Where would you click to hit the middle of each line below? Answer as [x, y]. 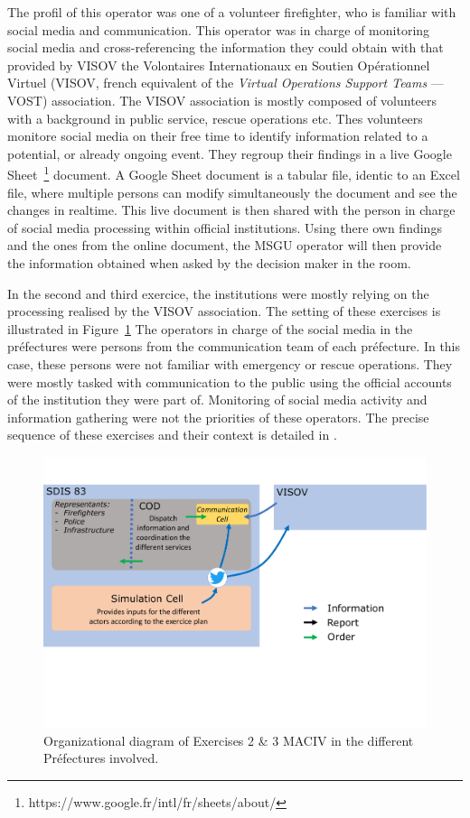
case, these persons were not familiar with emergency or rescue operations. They [230, 363]
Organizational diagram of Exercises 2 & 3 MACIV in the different [229, 740]
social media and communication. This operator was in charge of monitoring [219, 29]
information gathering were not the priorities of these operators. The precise [218, 417]
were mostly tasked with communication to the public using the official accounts [230, 381]
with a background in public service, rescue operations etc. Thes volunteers [215, 118]
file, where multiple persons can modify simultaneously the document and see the [232, 192]
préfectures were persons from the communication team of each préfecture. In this [234, 346]
